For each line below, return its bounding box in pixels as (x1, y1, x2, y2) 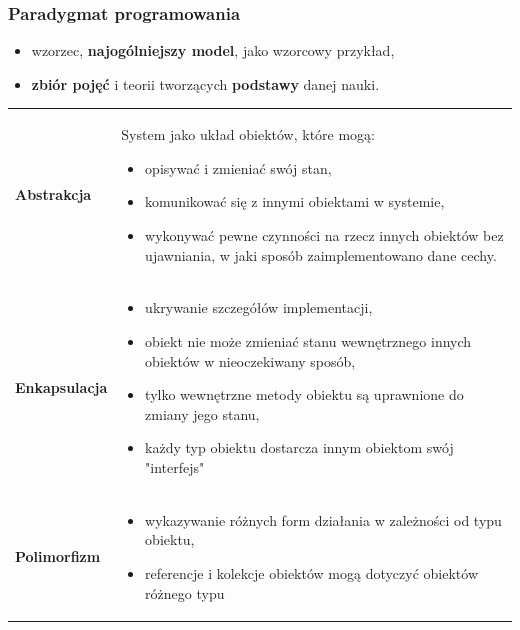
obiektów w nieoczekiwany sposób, (145, 350, 356, 371)
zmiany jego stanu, (145, 403, 260, 424)
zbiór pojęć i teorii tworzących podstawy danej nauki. (31, 73, 380, 94)
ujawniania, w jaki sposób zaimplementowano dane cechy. (145, 244, 497, 265)
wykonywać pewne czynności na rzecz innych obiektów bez (145, 224, 504, 245)
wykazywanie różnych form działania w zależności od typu (145, 509, 502, 530)
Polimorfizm (15, 546, 101, 567)
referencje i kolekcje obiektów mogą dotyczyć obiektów (145, 562, 479, 583)
